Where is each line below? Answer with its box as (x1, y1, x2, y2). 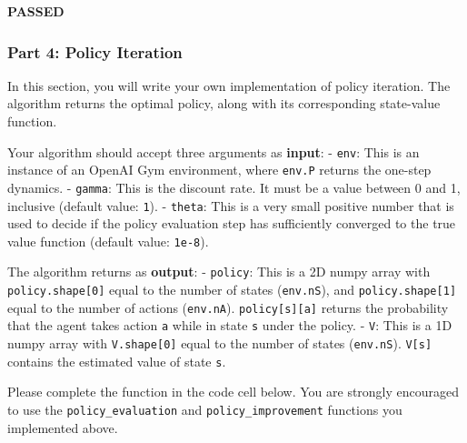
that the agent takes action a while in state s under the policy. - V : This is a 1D (7, 316, 452, 335)
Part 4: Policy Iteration (7, 40, 183, 63)
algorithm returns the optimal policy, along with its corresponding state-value (7, 94, 441, 113)
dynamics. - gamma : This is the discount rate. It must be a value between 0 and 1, (7, 177, 461, 196)
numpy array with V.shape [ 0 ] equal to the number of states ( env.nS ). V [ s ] (7, 334, 432, 353)
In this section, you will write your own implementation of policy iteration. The (7, 76, 451, 95)
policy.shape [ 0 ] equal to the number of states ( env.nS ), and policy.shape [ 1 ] (7, 280, 457, 299)
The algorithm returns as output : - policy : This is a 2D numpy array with (7, 262, 431, 281)
